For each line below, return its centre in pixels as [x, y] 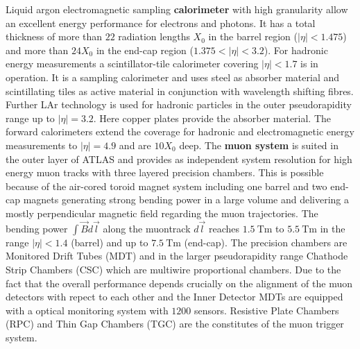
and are [135, 145]
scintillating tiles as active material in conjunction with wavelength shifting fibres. [180, 91]
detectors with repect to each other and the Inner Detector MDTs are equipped [174, 297]
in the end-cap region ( [145, 50]
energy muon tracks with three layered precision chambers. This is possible [165, 172]
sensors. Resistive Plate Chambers [267, 310]
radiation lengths [154, 36]
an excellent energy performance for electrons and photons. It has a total [161, 23]
